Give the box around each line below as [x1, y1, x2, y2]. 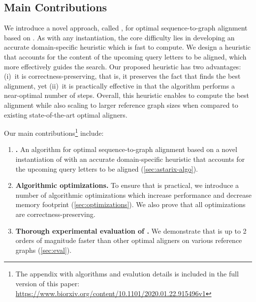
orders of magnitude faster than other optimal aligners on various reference [15, 235, 242, 245]
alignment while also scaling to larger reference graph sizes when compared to [4, 99, 238, 110]
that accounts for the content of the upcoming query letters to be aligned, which [4, 51, 247, 61]
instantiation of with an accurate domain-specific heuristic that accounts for [15, 153, 245, 164]
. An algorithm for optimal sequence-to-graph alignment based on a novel [15, 144, 237, 154]
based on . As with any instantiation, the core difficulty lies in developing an [4, 32, 235, 42]
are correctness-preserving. [15, 209, 96, 219]
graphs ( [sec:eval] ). [15, 244, 72, 255]
